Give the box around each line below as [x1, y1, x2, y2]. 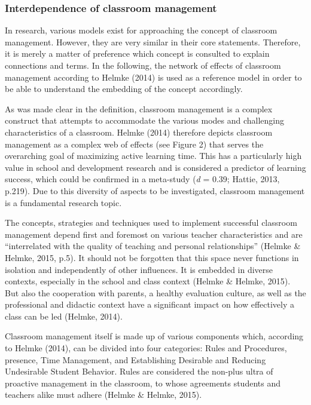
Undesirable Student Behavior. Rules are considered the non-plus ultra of [5, 365, 273, 378]
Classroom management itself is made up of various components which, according [5, 330, 304, 342]
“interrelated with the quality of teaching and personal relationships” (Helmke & [5, 240, 301, 252]
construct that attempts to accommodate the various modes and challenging [5, 114, 285, 127]
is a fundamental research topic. [5, 196, 122, 208]
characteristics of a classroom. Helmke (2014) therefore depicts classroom [5, 125, 273, 138]
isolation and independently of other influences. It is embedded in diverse [5, 263, 273, 275]
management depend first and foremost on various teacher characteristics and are [5, 228, 303, 240]
